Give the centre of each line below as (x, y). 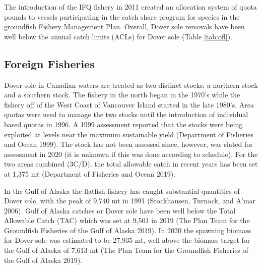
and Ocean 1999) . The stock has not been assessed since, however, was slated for (128, 144)
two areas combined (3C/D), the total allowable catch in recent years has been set (131, 164)
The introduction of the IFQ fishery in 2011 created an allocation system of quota (130, 7)
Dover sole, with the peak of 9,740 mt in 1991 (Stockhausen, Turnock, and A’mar (130, 201)
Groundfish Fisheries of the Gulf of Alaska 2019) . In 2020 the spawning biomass (128, 230)
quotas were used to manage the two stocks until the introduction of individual (126, 114)
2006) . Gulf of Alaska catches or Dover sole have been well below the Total (120, 210)
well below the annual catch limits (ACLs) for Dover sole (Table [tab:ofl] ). (118, 36)
